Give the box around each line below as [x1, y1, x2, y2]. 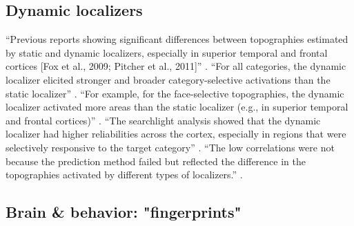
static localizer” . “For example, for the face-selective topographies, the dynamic [6, 86, 344, 100]
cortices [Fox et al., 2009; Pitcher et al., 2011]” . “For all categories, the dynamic [6, 59, 346, 73]
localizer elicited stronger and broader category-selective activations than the [6, 72, 331, 86]
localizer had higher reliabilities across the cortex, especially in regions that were [6, 126, 346, 141]
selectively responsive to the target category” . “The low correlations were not [6, 140, 335, 154]
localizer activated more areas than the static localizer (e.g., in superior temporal [6, 100, 348, 114]
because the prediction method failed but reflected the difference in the [6, 153, 306, 168]
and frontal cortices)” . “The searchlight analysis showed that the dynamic [6, 113, 321, 127]
